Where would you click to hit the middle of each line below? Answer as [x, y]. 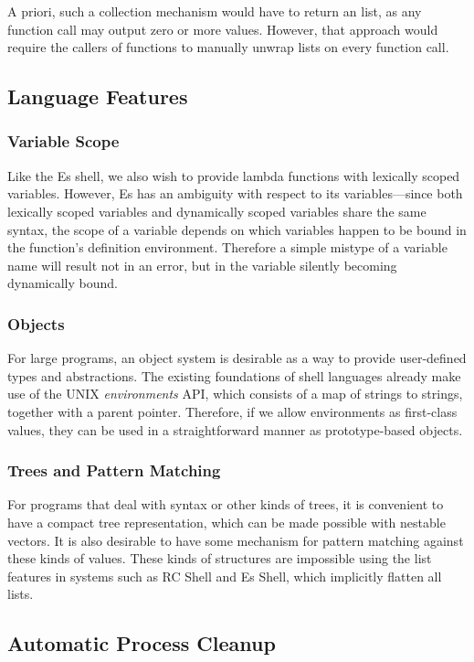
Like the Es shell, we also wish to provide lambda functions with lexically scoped [234, 175]
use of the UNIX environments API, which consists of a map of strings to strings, [235, 394]
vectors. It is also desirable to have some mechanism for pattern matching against [236, 540]
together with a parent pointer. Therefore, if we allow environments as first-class [232, 411]
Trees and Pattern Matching [114, 470]
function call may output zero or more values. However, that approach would [223, 29]
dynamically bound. [63, 283]
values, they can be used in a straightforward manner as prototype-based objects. [235, 429]
